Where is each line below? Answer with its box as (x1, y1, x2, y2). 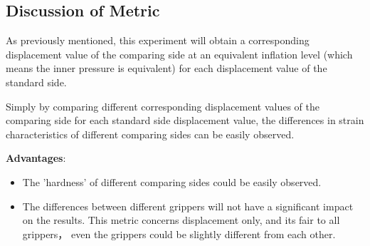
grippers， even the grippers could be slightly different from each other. (22, 226, 336, 241)
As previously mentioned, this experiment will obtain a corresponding (6, 33, 310, 48)
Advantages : (6, 150, 66, 165)
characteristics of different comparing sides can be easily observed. (6, 126, 295, 141)
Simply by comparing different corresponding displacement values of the (6, 98, 320, 113)
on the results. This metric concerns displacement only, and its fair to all (22, 212, 340, 227)
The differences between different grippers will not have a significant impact (22, 198, 354, 213)
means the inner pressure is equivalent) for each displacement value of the (6, 61, 327, 76)
